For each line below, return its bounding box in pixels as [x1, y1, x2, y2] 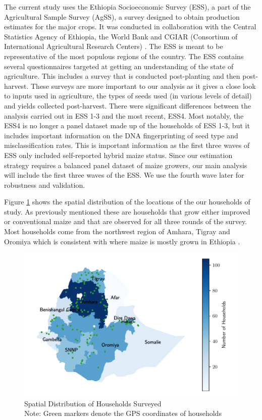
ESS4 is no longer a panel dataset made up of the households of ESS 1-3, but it [4, 120, 250, 131]
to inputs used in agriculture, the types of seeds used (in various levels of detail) [4, 90, 252, 101]
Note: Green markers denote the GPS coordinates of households [24, 408, 222, 418]
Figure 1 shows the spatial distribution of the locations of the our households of [4, 196, 250, 207]
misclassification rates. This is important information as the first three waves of [4, 140, 250, 150]
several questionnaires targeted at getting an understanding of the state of [4, 61, 234, 71]
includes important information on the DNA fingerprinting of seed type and [4, 130, 238, 140]
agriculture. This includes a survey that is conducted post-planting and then [4, 71, 240, 81]
